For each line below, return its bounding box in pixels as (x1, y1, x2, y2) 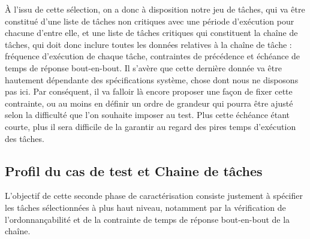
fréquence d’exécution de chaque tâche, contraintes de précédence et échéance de (5, 50, 300, 62)
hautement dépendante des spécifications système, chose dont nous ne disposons (5, 73, 299, 86)
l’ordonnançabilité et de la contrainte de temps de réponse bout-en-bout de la (5, 213, 290, 225)
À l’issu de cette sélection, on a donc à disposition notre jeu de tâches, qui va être (5, 3, 305, 15)
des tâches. (5, 132, 44, 144)
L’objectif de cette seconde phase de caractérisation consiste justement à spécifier (5, 189, 303, 202)
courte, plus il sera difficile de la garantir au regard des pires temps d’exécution (5, 120, 296, 132)
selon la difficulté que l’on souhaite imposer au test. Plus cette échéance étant (5, 108, 290, 121)
